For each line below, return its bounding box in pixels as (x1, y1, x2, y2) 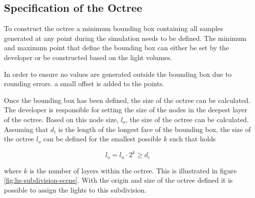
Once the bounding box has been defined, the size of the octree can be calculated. (4, 95, 251, 105)
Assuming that (4, 124, 48, 134)
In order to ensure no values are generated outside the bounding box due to (4, 68, 232, 79)
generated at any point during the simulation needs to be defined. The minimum (4, 33, 247, 43)
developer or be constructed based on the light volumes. (4, 52, 172, 62)
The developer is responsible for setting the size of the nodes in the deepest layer (4, 104, 247, 115)
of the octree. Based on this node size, (4, 114, 118, 124)
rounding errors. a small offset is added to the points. (4, 78, 165, 89)
